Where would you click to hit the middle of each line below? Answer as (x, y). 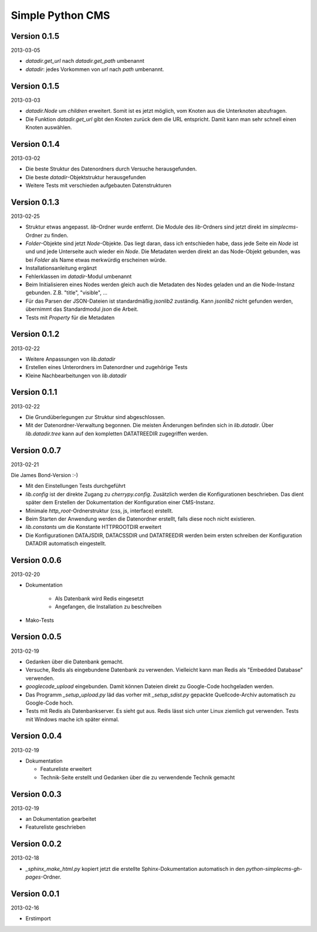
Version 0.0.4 (36, 736)
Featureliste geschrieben (56, 827)
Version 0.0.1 (35, 894)
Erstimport (38, 918)
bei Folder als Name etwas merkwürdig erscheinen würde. (96, 260)
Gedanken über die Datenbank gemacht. (75, 662)
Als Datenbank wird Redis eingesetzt (99, 598)
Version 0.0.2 (36, 844)
